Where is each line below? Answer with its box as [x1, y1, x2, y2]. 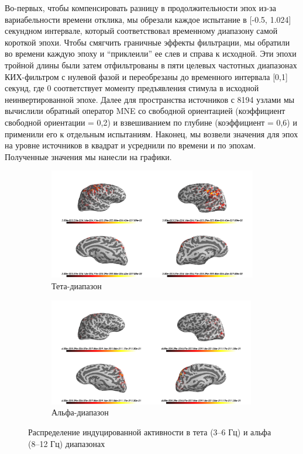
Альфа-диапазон [51, 406, 109, 418]
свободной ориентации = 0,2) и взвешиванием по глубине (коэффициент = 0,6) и [5, 116, 297, 128]
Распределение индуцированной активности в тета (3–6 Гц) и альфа [28, 426, 271, 438]
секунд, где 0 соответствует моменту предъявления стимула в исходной [5, 82, 259, 94]
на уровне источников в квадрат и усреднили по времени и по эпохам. [5, 139, 256, 151]
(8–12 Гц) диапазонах [28, 437, 105, 449]
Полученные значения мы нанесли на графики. [5, 150, 172, 162]
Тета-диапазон [51, 279, 102, 292]
